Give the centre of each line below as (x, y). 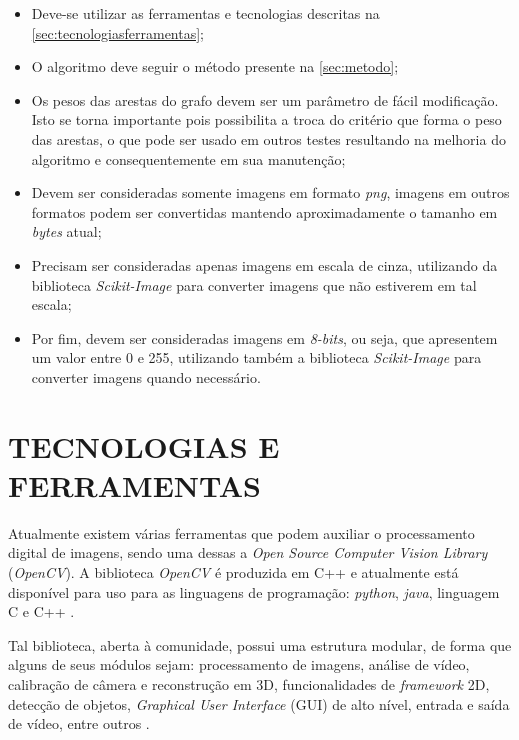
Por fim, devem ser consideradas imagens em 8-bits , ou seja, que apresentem (264, 337)
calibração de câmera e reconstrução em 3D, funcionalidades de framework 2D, (249, 683)
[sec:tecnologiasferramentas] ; (117, 32)
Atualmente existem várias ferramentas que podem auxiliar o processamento (241, 532)
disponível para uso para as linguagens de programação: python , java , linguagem (254, 591)
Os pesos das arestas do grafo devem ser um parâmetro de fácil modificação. (265, 99)
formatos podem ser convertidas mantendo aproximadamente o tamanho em (264, 211)
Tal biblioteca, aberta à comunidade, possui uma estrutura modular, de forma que (260, 644)
